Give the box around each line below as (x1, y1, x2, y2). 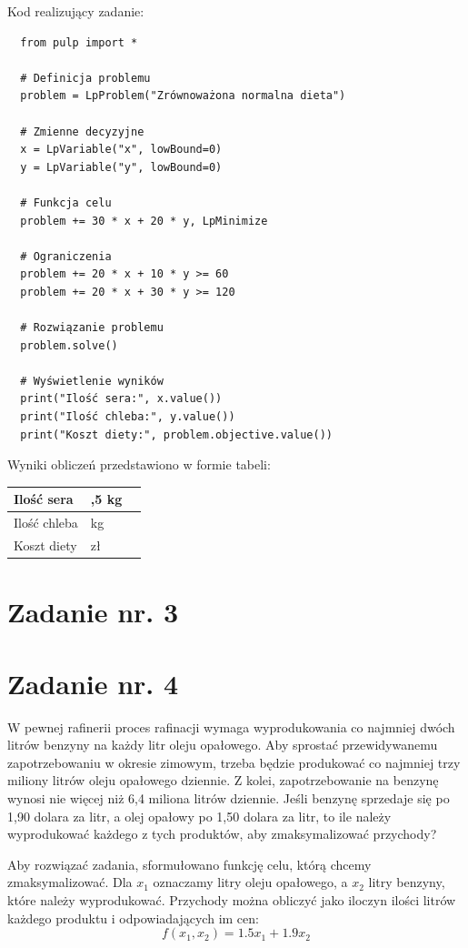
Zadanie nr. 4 (7, 664, 179, 701)
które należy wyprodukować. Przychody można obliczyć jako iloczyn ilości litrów (7, 890, 456, 909)
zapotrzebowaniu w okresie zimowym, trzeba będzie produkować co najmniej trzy (7, 752, 461, 772)
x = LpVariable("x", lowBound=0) (20, 143, 223, 156)
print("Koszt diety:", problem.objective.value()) (20, 428, 333, 441)
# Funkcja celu (20, 196, 112, 209)
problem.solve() (20, 338, 118, 352)
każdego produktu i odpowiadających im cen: (7, 908, 259, 927)
